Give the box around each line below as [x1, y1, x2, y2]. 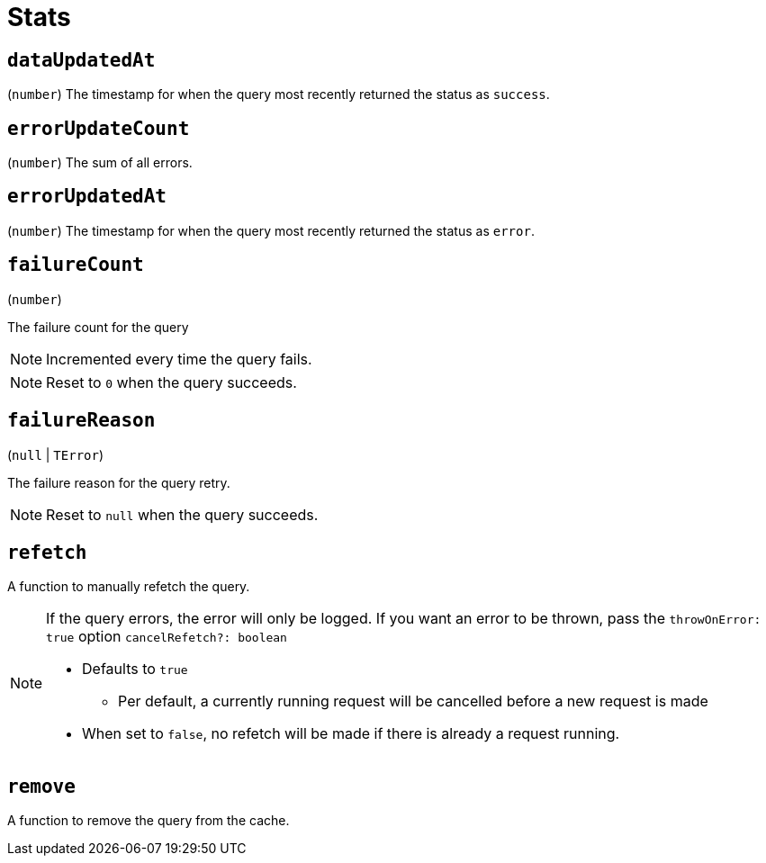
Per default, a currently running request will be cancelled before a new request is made [118, 692, 708, 711]
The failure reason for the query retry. [7, 474, 230, 490]
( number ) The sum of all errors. [7, 155, 193, 171]
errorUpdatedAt [7, 185, 167, 208]
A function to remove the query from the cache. [7, 813, 290, 829]
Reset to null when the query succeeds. [46, 505, 319, 524]
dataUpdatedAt [7, 49, 156, 71]
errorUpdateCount [7, 117, 190, 139]
